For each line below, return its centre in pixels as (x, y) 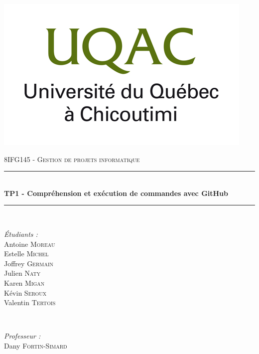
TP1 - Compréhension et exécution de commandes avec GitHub (116, 193)
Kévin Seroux (25, 292)
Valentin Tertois (30, 302)
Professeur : (22, 336)
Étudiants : (21, 234)
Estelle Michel (26, 254)
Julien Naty (22, 273)
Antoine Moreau (30, 244)
